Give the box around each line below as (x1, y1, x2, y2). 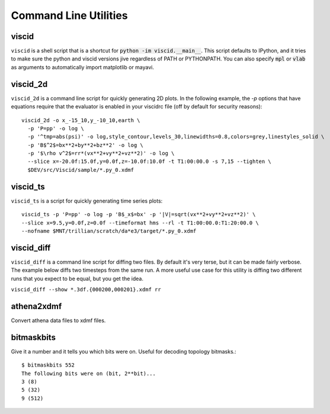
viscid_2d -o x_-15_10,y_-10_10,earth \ (21, 117, 140, 124)
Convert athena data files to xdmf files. (11, 317, 106, 324)
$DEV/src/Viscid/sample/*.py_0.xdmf (27, 166, 134, 173)
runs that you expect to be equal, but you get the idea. (11, 275, 143, 282)
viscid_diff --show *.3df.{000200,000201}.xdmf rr (11, 286, 161, 293)
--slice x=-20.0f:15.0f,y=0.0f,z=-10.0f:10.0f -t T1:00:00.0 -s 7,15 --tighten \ (27, 158, 272, 165)
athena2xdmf (11, 301, 62, 311)
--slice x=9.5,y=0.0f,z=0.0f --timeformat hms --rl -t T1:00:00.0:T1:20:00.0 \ (21, 219, 259, 226)
